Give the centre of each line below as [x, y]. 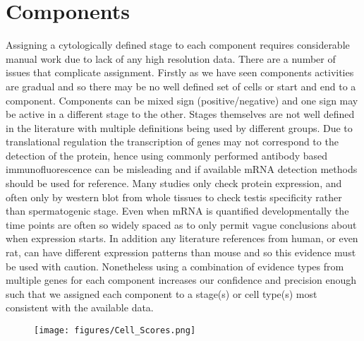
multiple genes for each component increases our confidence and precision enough [181, 280]
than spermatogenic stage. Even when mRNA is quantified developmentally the [177, 211]
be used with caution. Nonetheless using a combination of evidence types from [175, 266]
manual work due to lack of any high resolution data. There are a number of [171, 58]
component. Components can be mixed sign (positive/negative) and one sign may [182, 100]
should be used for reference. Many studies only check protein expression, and [174, 183]
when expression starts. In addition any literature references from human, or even [182, 238]
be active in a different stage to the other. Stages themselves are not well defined [180, 114]
